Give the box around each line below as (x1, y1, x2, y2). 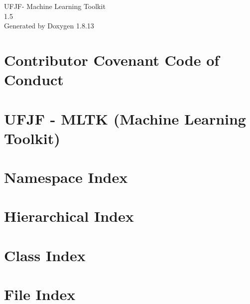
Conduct (4, 69, 64, 90)
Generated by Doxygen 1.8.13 (4, 20, 94, 31)
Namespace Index (4, 167, 128, 187)
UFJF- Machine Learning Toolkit (4, 1, 106, 11)
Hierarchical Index (4, 206, 134, 226)
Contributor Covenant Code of (4, 49, 220, 70)
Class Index (4, 245, 86, 265)
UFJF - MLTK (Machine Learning (4, 108, 246, 129)
